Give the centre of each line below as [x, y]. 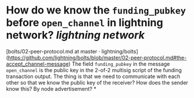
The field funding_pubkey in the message [121, 64]
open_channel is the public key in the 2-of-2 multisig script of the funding [94, 70]
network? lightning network [76, 35]
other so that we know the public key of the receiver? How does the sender [97, 82]
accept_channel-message [37, 64]
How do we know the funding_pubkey [96, 10]
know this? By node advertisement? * [51, 89]
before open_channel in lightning [85, 23]
